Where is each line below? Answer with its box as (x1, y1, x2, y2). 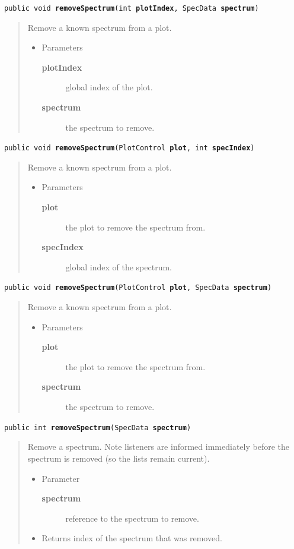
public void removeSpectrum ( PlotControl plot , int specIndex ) (4, 144, 255, 153)
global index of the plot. (65, 81, 153, 93)
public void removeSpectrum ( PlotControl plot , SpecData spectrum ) (4, 283, 272, 292)
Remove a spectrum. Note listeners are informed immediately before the (27, 440, 289, 453)
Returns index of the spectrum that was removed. (41, 532, 222, 544)
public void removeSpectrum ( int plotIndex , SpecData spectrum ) (4, 4, 259, 12)
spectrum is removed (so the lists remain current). (27, 452, 210, 464)
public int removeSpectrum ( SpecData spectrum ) (4, 423, 191, 432)
